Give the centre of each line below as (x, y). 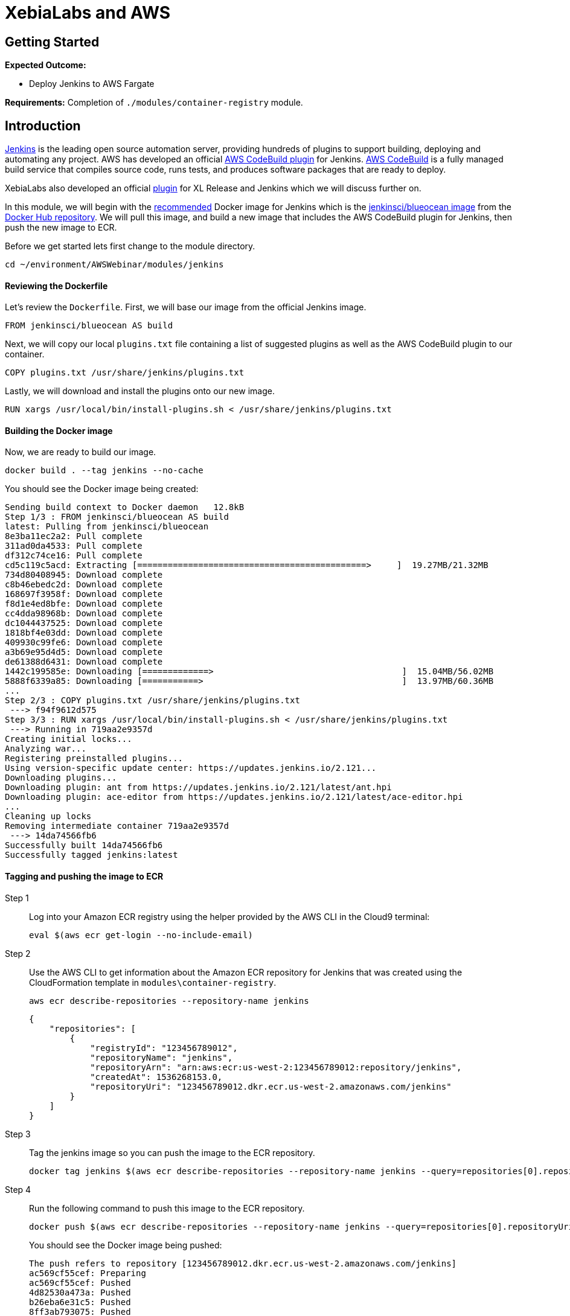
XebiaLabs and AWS (88, 13)
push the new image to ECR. (61, 228)
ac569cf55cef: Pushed (80, 1282)
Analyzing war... (46, 749)
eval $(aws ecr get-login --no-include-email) (141, 935)
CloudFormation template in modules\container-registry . (153, 982)
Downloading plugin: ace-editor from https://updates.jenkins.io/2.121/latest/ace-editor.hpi (234, 797)
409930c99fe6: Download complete (84, 643)
